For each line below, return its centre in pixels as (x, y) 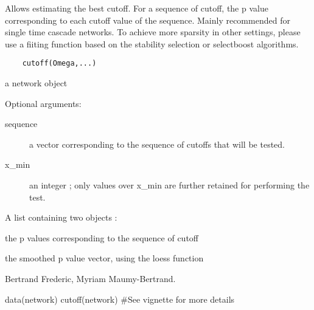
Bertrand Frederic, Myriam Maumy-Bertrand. (90, 278)
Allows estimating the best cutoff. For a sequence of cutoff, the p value (137, 8)
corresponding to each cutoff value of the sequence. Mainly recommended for (148, 20)
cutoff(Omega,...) (59, 64)
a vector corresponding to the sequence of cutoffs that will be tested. (157, 144)
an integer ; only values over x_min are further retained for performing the (169, 185)
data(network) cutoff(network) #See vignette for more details (120, 299)
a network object (36, 83)
